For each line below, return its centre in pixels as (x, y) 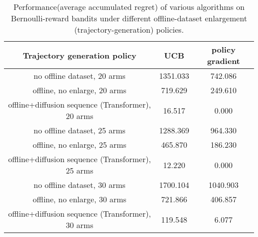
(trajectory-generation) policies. (129, 30)
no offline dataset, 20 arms (79, 76)
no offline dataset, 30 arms (79, 185)
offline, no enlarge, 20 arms (80, 90)
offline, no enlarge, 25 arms (80, 145)
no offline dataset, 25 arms (79, 130)
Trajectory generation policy (79, 55)
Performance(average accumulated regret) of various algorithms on (129, 7)
